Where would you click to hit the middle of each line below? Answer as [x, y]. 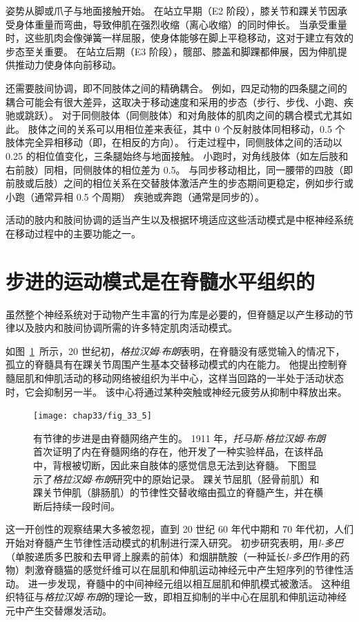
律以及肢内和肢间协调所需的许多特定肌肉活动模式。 [122, 328]
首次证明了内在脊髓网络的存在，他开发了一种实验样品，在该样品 [178, 451]
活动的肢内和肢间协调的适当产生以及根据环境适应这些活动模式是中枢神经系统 [179, 220]
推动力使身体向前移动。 [68, 65]
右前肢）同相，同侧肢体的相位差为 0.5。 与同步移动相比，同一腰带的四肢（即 [179, 169]
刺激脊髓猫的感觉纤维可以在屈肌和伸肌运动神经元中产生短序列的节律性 [184, 570]
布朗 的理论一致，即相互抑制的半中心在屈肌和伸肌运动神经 [216, 597]
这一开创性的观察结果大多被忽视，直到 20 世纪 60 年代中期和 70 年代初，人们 [179, 529]
